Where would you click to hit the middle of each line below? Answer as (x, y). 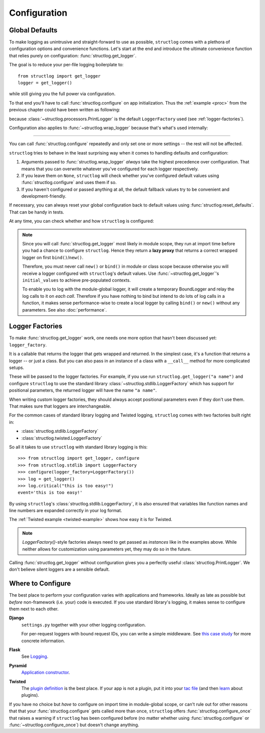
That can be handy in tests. (37, 212)
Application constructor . (46, 673)
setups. (17, 367)
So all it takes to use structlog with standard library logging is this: (78, 447)
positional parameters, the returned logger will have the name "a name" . (83, 391)
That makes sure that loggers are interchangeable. (60, 406)
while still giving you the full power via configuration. (62, 94)
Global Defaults (33, 30)
